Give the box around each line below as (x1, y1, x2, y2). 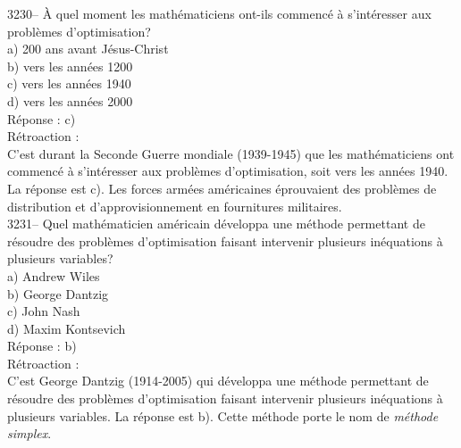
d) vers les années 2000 (7, 91, 133, 110)
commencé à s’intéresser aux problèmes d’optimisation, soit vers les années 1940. (7, 162, 448, 180)
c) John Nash (7, 302, 80, 320)
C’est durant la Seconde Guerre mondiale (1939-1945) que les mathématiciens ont (7, 144, 455, 162)
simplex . (7, 424, 52, 443)
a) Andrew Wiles (7, 266, 100, 285)
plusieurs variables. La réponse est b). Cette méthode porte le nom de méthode (7, 406, 439, 425)
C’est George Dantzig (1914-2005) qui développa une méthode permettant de (7, 371, 429, 390)
